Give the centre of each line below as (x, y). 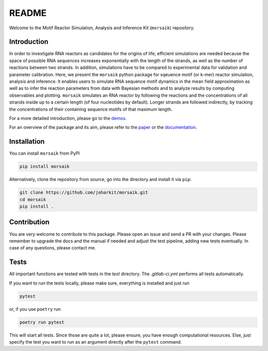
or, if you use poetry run (35, 309)
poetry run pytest (42, 322)
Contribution (29, 222)
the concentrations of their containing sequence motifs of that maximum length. (91, 109)
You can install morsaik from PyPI (44, 153)
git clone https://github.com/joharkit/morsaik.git (84, 193)
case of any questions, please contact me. (53, 248)
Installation (27, 142)
